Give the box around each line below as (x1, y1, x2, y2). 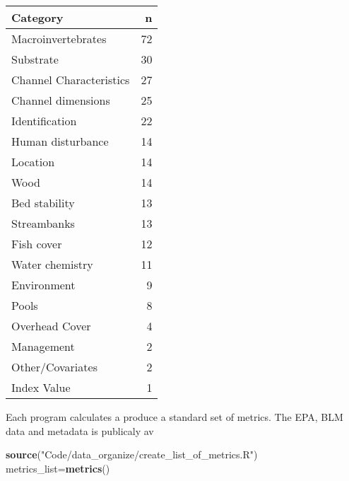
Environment (11, 277, 76, 293)
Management (11, 338, 75, 354)
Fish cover (11, 236, 62, 252)
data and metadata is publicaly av (6, 423, 154, 438)
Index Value (11, 379, 71, 395)
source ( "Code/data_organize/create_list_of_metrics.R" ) (6, 447, 258, 462)
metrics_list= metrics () (6, 460, 110, 475)
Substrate (11, 51, 59, 67)
